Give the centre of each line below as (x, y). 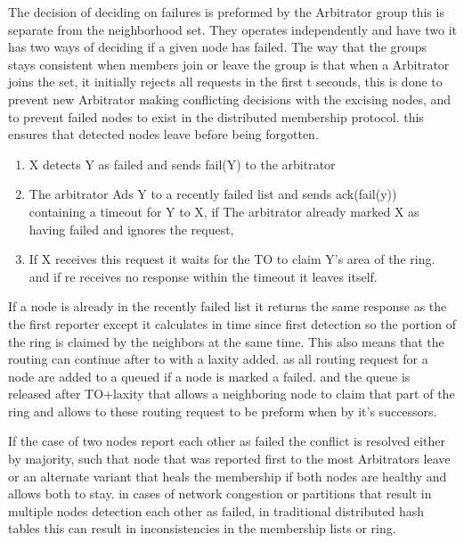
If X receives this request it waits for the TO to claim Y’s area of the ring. (232, 259)
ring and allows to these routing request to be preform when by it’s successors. (223, 411)
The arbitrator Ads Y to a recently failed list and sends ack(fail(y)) (213, 194)
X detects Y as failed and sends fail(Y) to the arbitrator (182, 164)
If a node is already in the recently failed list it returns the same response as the (228, 306)
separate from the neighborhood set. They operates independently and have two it (233, 29)
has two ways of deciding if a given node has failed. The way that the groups (218, 47)
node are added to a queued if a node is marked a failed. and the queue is (209, 376)
